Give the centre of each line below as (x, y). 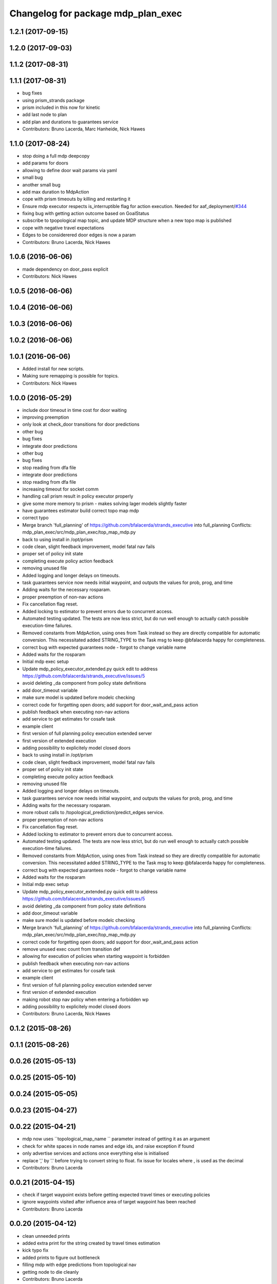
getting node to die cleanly (51, 1272)
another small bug (42, 184)
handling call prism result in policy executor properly (78, 496)
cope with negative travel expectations (63, 228)
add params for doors (45, 163)
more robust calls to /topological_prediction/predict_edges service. (93, 813)
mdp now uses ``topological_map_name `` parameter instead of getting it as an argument (116, 1139)
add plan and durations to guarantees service (71, 122)
